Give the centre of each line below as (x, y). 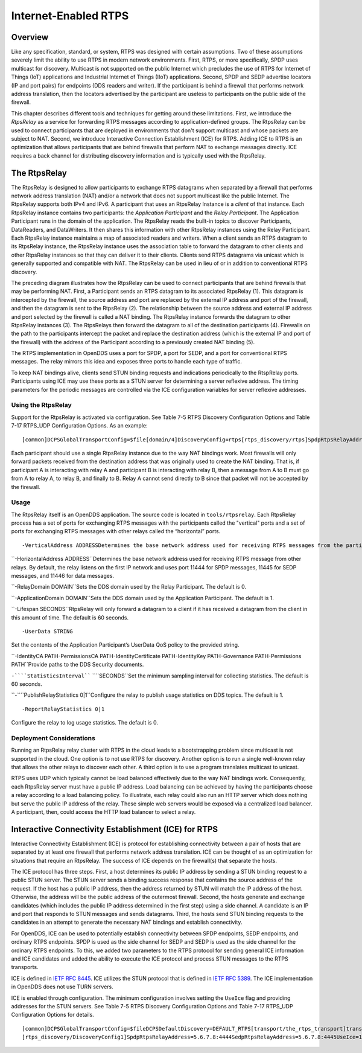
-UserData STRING (47, 631)
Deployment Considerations (53, 738)
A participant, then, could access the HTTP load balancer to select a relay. (103, 811)
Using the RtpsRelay (41, 405)
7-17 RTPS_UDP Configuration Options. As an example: (79, 426)
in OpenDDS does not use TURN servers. (62, 987)
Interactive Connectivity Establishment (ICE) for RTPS (115, 829)
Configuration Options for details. (53, 1015)
